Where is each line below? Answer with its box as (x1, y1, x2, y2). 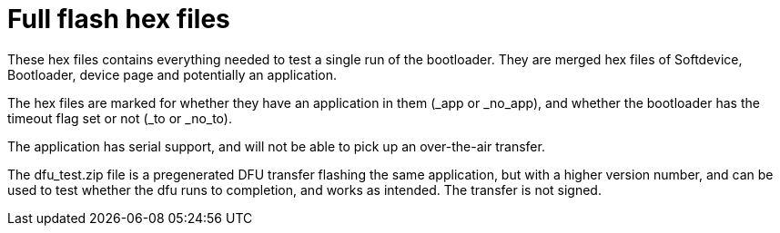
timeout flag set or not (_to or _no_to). (7, 110, 232, 126)
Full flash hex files (7, 4, 230, 34)
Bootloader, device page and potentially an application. (7, 66, 337, 83)
